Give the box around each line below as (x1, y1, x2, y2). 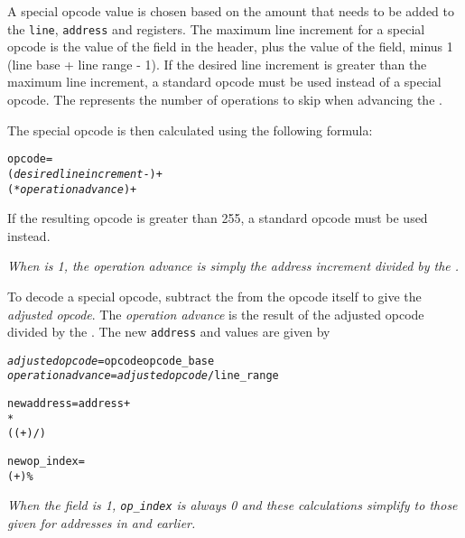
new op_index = (7, 455, 85, 468)
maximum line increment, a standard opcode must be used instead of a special (7, 72, 442, 91)
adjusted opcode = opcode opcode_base (7, 354, 215, 367)
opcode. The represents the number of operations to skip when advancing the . (7, 90, 442, 109)
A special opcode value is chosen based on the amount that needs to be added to (7, 2, 455, 20)
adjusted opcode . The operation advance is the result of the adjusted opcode (7, 304, 424, 323)
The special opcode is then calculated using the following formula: (7, 120, 373, 139)
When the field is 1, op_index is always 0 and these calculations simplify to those (7, 496, 458, 515)
